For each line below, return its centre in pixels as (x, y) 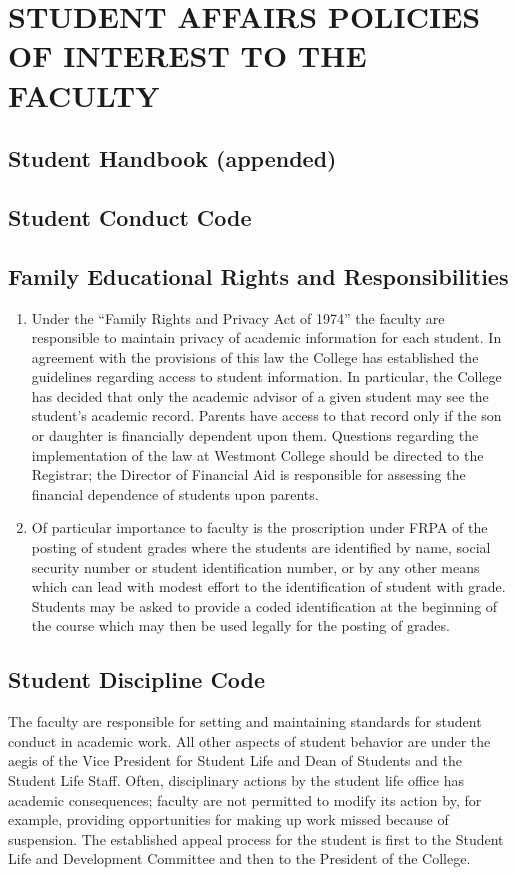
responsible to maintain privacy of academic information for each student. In (266, 337)
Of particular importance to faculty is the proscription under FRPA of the (259, 527)
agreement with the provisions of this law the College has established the (255, 356)
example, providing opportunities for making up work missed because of (228, 819)
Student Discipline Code (137, 679)
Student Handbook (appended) (172, 158)
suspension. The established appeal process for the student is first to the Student (256, 838)
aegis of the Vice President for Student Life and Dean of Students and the (235, 760)
